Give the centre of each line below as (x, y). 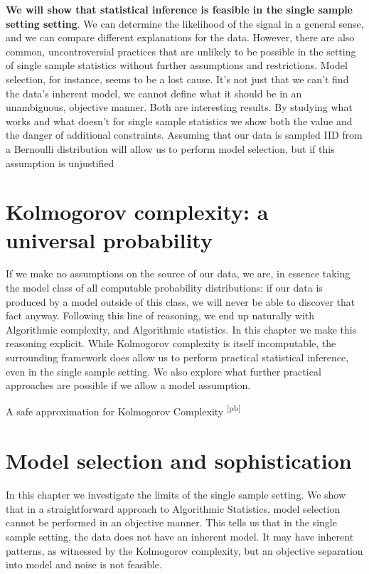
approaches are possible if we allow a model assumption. (128, 385)
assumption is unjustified (60, 163)
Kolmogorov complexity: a (137, 212)
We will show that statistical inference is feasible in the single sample (179, 9)
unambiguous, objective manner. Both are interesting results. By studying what (179, 107)
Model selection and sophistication (179, 461)
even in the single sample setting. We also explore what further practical (164, 371)
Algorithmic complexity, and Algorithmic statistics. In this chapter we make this (181, 329)
